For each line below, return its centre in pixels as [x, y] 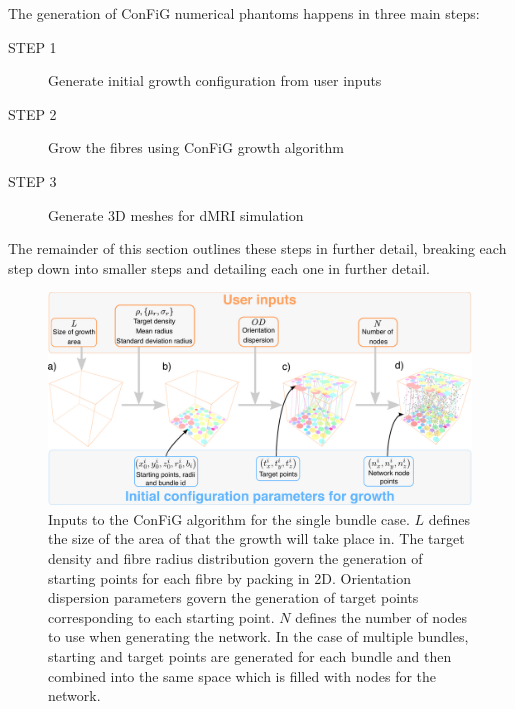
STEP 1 [32, 46]
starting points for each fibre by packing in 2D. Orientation [229, 577]
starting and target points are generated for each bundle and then [250, 655]
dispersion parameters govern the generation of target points [233, 597]
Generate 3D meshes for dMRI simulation [176, 214]
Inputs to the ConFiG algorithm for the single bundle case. [229, 518]
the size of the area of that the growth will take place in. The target [256, 538]
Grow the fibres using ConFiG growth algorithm [196, 147]
